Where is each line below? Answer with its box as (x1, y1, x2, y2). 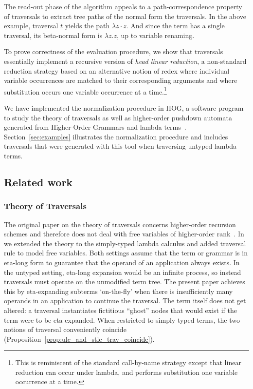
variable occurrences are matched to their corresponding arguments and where (4, 75, 237, 85)
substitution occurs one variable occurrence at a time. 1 (4, 85, 167, 97)
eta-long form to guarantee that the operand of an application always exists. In (4, 257, 240, 267)
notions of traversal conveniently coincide (4, 324, 126, 334)
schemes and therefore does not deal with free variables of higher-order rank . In (4, 229, 244, 239)
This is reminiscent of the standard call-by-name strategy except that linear (15, 357, 241, 368)
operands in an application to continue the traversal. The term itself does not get (4, 295, 246, 306)
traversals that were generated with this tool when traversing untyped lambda (4, 141, 237, 151)
